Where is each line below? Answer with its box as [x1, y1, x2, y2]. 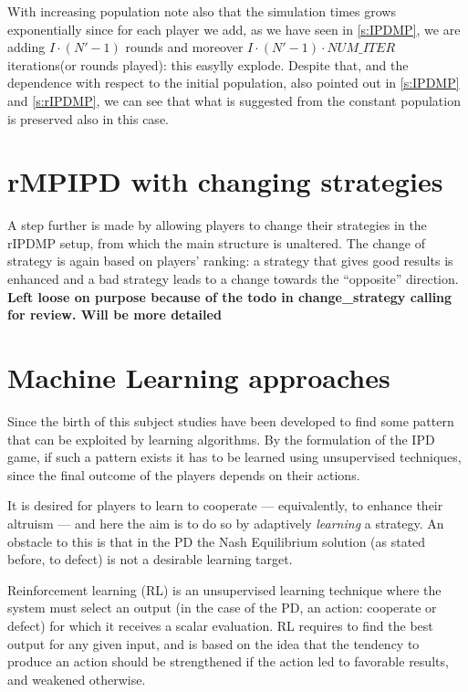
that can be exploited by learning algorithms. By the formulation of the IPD [7, 429, 435, 448]
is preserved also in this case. [7, 109, 169, 128]
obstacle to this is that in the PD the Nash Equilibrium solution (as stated [7, 531, 426, 550]
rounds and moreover [125, 37, 244, 57]
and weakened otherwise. [7, 669, 146, 688]
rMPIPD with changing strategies [7, 163, 443, 200]
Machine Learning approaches [7, 359, 390, 396]
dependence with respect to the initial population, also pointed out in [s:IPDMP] [7, 73, 460, 92]
